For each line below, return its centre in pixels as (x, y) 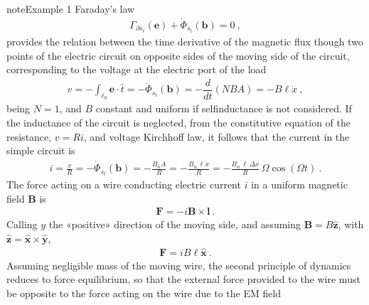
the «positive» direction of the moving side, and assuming (175, 224)
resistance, (29, 136)
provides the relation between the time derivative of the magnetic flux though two (185, 41)
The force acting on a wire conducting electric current (124, 184)
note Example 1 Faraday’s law (71, 9)
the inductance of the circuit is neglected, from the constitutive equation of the (179, 123)
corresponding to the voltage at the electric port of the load (137, 69)
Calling (22, 224)
